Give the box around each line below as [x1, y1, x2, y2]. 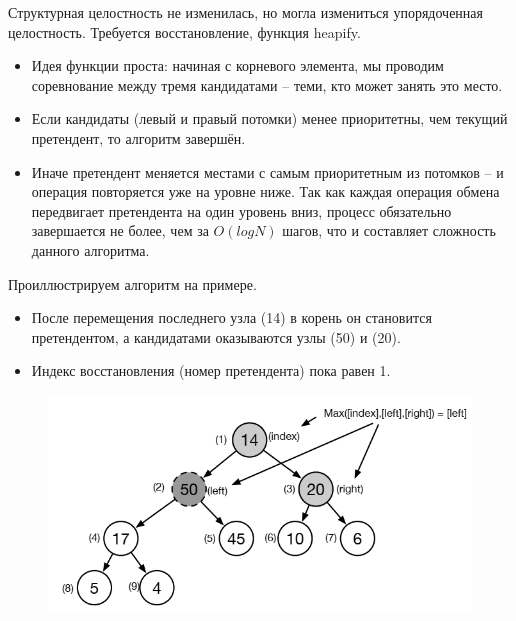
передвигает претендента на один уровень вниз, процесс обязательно [31, 200, 452, 221]
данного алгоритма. [31, 239, 150, 260]
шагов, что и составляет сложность [282, 220, 496, 241]
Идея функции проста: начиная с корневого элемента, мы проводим [31, 55, 444, 76]
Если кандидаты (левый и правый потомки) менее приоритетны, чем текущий [31, 108, 508, 129]
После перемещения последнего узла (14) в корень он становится [31, 307, 432, 328]
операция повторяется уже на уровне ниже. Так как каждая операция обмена [31, 181, 500, 202]
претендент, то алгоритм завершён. [31, 127, 246, 148]
